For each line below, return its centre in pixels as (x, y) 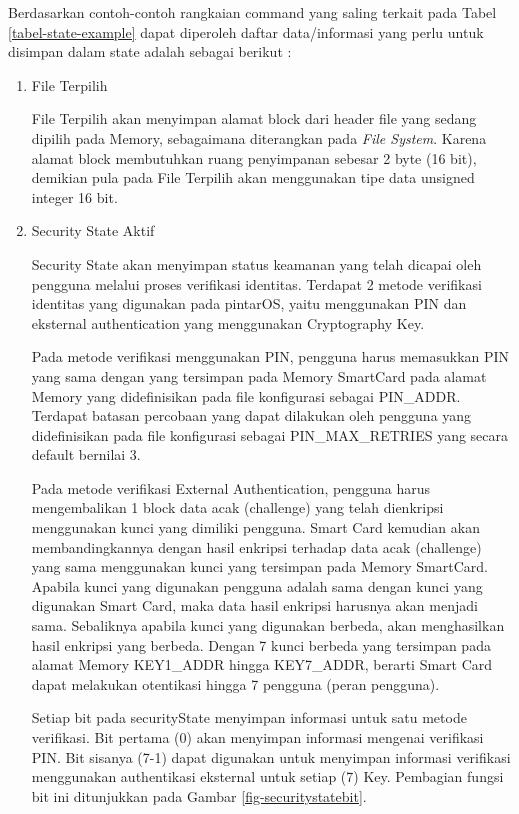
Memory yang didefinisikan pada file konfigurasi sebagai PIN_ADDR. (246, 395)
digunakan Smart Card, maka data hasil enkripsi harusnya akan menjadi (254, 605)
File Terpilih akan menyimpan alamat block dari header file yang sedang (254, 118)
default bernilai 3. (86, 454)
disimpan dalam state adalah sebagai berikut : (150, 51)
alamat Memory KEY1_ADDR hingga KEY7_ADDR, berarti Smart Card (262, 664)
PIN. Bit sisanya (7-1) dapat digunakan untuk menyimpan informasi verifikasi (271, 756)
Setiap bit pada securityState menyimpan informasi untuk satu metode (249, 717)
